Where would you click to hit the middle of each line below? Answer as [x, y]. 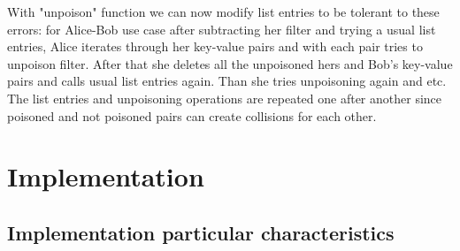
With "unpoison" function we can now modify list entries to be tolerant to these [223, 11]
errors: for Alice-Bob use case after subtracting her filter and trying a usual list [222, 29]
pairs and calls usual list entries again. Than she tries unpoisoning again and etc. [227, 81]
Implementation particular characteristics [201, 232]
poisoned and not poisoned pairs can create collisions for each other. [192, 115]
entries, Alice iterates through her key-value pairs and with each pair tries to [215, 46]
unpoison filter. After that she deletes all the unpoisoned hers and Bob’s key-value [230, 63]
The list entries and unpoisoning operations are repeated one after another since [225, 98]
